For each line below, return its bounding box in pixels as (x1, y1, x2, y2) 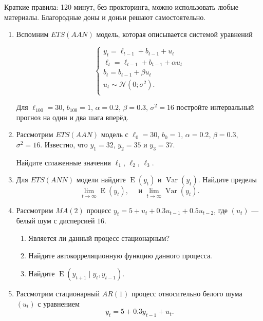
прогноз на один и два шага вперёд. (16, 111, 129, 122)
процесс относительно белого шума (131, 288, 242, 299)
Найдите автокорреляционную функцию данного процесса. (28, 250, 212, 260)
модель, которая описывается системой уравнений (96, 29, 253, 40)
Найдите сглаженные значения (16, 157, 111, 167)
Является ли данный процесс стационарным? (28, 232, 170, 243)
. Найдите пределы (198, 174, 257, 185)
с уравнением (37, 298, 80, 309)
